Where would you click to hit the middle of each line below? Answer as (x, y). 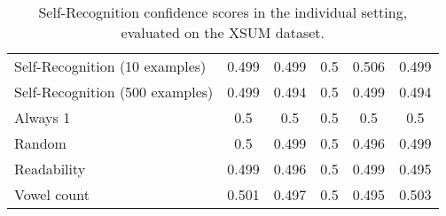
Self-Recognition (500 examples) (114, 92)
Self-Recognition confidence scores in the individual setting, (223, 12)
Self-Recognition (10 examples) (110, 66)
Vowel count (52, 194)
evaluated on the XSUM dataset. (223, 32)
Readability (50, 169)
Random (40, 143)
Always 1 (43, 117)
